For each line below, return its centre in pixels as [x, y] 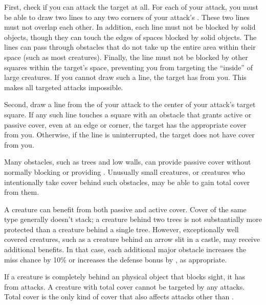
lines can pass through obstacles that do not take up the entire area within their [130, 47]
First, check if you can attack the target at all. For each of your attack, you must [131, 7]
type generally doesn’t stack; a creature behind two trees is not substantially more [133, 219]
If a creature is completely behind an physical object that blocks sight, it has [125, 277]
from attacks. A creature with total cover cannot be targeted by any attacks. [125, 286]
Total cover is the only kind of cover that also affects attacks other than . [119, 297]
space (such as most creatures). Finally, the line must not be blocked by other [126, 57]
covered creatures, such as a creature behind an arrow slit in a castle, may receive [132, 239]
